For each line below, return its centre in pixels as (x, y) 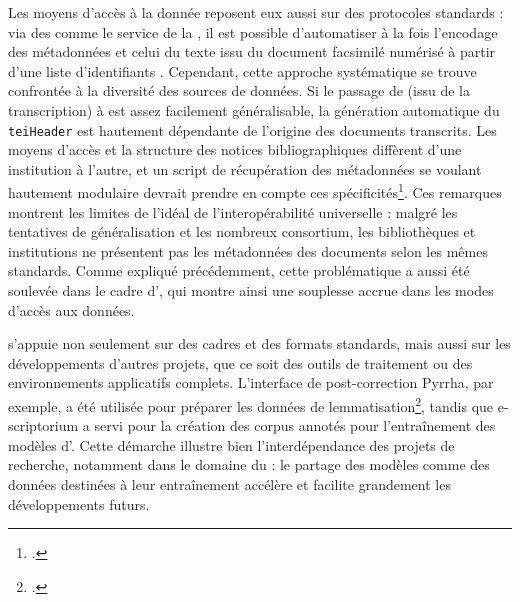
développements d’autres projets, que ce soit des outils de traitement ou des (240, 362)
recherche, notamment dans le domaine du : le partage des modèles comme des (249, 464)
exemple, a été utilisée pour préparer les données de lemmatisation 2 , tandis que (251, 404)
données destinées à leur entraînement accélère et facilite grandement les (229, 484)
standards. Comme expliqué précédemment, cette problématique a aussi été (239, 270)
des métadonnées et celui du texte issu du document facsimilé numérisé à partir (252, 51)
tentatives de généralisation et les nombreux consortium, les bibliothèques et (242, 231)
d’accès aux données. (71, 309)
